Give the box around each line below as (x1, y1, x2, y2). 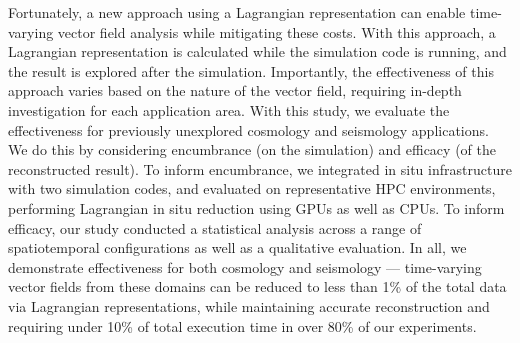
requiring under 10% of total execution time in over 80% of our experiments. (8, 315, 477, 336)
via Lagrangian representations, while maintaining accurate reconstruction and (8, 295, 490, 316)
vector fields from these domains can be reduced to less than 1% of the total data (8, 276, 507, 297)
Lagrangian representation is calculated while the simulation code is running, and (8, 41, 507, 62)
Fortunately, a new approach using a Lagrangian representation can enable (8, 2, 466, 22)
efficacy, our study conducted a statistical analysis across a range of (8, 217, 422, 238)
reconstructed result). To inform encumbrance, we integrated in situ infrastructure (8, 158, 512, 179)
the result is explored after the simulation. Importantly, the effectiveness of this (8, 60, 494, 81)
